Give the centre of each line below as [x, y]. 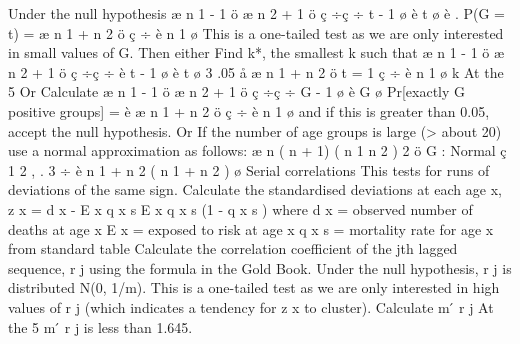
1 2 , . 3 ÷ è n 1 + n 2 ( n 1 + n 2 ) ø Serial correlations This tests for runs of [249, 169]
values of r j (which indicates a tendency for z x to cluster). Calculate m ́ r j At [251, 306]
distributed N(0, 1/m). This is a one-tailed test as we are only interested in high [254, 287]
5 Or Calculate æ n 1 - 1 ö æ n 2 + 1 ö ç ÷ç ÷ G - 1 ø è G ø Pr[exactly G [237, 91]
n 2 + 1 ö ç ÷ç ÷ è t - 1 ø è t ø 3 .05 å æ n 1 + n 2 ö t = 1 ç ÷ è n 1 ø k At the [256, 71]
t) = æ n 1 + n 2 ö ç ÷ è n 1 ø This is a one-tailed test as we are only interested [256, 32]
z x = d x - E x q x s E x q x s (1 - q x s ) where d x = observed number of [240, 208]
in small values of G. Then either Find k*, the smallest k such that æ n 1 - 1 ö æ [256, 52]
